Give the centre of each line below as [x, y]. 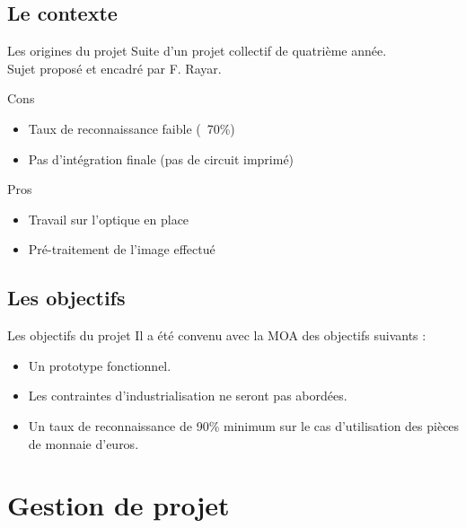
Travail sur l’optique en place [109, 219]
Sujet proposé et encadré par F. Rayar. [114, 68]
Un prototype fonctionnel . [100, 365]
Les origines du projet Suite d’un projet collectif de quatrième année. [197, 51]
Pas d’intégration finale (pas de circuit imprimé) [161, 158]
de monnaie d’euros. [84, 443]
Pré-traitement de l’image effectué [122, 249]
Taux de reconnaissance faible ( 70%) [132, 128]
